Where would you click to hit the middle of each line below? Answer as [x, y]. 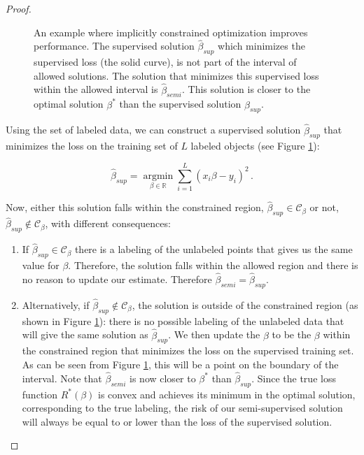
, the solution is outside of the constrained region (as [245, 305]
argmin [158, 176]
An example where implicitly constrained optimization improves [171, 32]
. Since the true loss [294, 378]
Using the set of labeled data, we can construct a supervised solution [153, 130]
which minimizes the [261, 46]
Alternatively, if [56, 305]
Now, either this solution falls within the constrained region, [135, 207]
